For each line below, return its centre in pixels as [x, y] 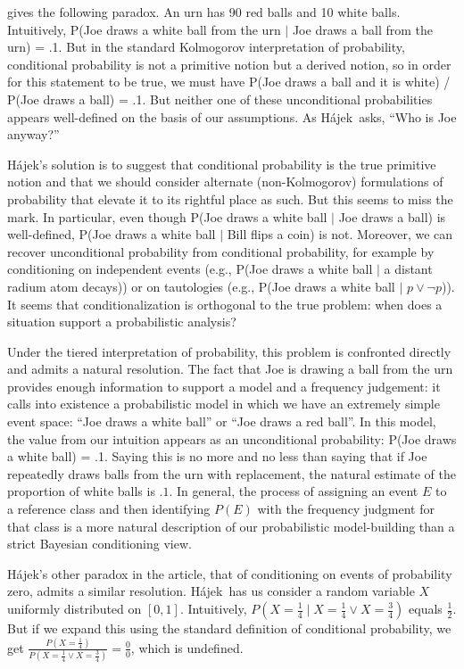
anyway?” [33, 134]
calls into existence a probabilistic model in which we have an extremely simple [224, 404]
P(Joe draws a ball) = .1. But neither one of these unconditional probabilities [220, 99]
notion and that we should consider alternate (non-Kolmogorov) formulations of [225, 182]
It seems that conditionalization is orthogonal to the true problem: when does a [225, 304]
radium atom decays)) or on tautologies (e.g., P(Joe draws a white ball [201, 286]
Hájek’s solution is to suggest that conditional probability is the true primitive [222, 164]
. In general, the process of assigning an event [294, 491]
